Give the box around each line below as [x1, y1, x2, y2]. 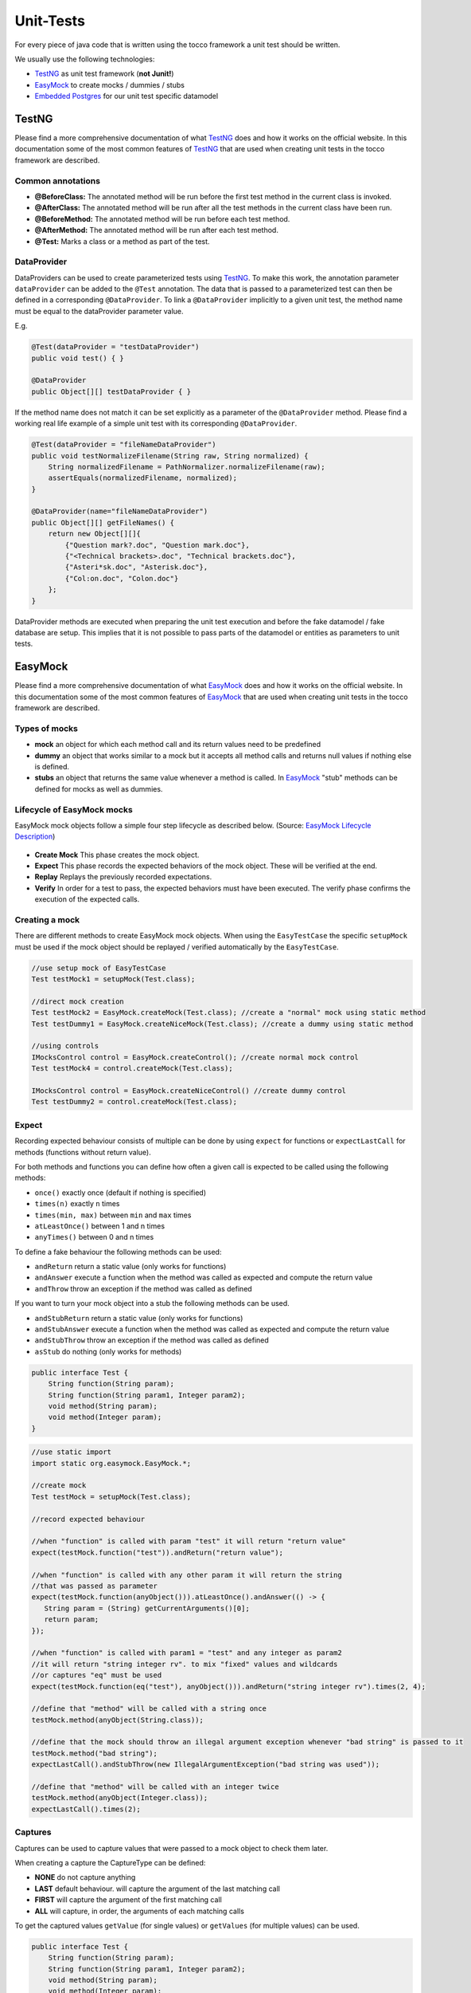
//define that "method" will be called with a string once [31, 1704, 267, 1713]
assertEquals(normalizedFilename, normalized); [48, 474, 238, 482]
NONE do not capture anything [34, 1873, 136, 1882]
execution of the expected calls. [34, 894, 140, 904]
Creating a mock [14, 914, 80, 925]
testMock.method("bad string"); [31, 1748, 158, 1758]
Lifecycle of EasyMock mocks [14, 804, 133, 815]
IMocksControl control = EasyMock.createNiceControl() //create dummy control [31, 1087, 346, 1095]
